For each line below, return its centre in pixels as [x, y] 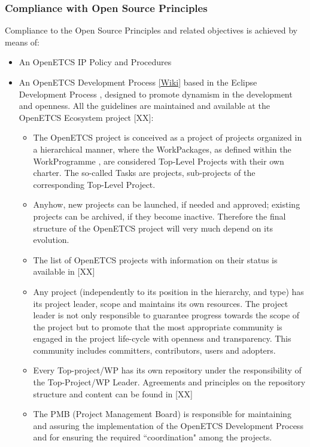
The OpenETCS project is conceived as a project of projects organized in [168, 137]
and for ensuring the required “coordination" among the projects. [153, 437]
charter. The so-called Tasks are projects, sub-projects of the [144, 173]
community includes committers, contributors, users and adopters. [154, 350]
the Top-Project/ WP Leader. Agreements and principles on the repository [169, 382]
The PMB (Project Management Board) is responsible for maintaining [162, 414]
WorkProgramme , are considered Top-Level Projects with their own [159, 161]
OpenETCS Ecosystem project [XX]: [86, 117]
